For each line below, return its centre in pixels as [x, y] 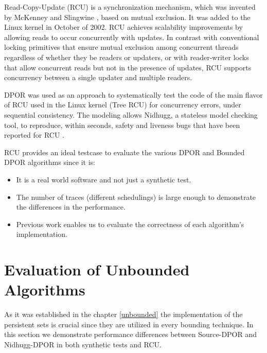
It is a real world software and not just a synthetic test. [104, 179]
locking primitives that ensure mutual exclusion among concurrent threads [121, 47]
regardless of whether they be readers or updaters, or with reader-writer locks [127, 57]
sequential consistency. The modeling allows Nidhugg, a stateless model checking [131, 114]
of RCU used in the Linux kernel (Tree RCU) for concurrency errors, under [123, 105]
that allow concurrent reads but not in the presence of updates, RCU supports [128, 67]
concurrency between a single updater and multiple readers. [98, 77]
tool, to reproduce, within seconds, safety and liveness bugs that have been [122, 125]
